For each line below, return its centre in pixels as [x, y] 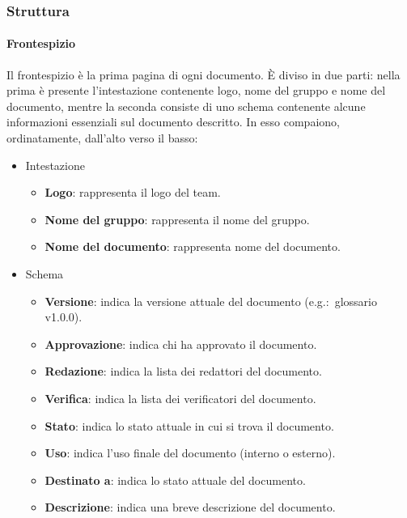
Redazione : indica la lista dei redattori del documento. [183, 371]
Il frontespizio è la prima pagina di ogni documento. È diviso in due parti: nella [203, 74]
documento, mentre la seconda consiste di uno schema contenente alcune [186, 106]
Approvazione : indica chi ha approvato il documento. [181, 344]
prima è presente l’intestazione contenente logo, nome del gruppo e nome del [196, 90]
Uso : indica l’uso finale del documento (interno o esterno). [190, 453]
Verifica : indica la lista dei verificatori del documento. [180, 398]
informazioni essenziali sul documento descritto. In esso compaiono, [173, 122]
